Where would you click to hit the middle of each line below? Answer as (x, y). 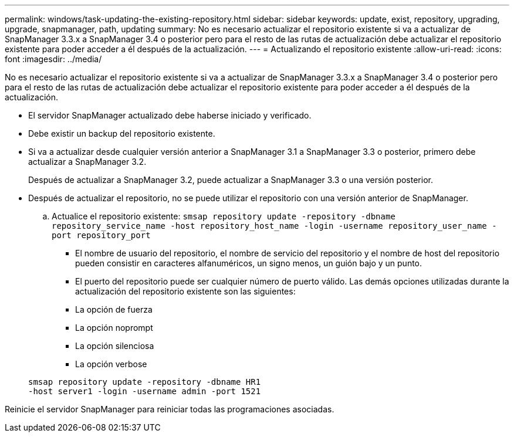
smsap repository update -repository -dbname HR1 (145, 382)
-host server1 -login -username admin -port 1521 (145, 391)
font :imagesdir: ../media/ (53, 59)
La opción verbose (111, 364)
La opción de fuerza (114, 309)
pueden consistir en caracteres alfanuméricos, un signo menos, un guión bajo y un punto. (249, 263)
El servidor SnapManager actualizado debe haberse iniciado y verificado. (170, 115)
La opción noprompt (114, 328)
